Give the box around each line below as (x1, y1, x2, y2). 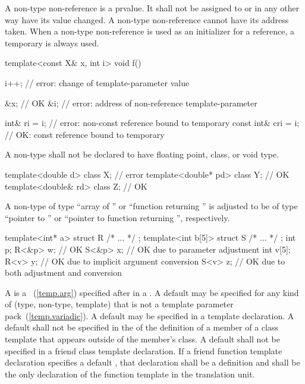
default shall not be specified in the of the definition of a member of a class (5, 321, 279, 333)
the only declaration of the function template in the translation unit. (5, 367, 255, 380)
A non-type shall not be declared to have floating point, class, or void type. (5, 148, 279, 160)
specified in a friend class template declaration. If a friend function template (5, 344, 282, 357)
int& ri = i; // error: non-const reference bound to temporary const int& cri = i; (5, 117, 300, 129)
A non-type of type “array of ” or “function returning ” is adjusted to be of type (5, 200, 298, 212)
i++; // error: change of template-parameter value (5, 76, 190, 89)
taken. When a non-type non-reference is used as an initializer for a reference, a (5, 25, 294, 37)
